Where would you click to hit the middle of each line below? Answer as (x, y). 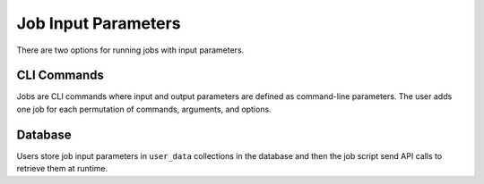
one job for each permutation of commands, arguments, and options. (144, 109)
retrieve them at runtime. (62, 169)
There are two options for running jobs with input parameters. (130, 50)
